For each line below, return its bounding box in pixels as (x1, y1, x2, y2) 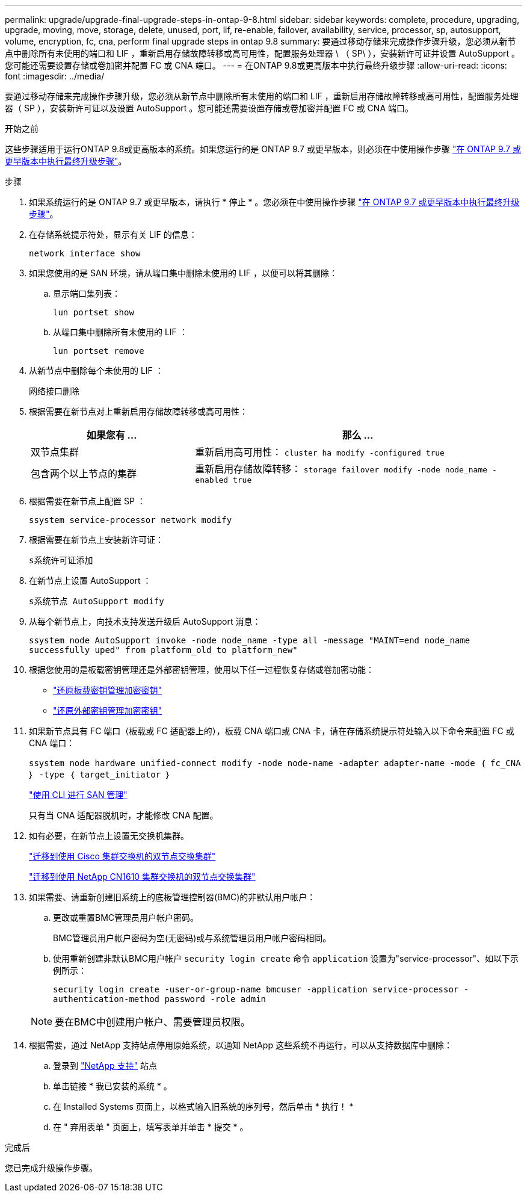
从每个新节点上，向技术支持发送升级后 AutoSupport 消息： (29, 616, 261, 626)
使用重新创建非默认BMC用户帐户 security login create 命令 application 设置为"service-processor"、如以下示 (53, 953, 519, 963)
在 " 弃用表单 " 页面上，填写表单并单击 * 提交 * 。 (53, 1122, 248, 1132)
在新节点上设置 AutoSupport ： (29, 575, 152, 586)
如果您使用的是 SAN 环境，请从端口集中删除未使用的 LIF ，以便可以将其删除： (29, 268, 337, 278)
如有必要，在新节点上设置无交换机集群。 (29, 830, 189, 841)
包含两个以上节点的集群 (31, 467, 137, 480)
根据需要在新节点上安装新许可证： (29, 534, 164, 545)
